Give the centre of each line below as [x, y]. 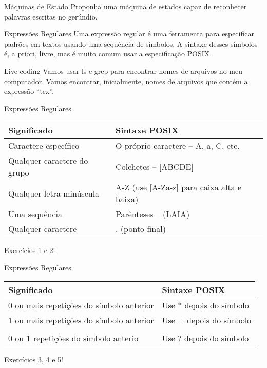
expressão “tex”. [29, 91]
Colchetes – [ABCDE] [155, 166]
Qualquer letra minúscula [54, 193]
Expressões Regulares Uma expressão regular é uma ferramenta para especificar [129, 34]
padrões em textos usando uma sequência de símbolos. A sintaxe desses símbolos [131, 43]
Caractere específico [44, 146]
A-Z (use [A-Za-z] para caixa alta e [179, 187]
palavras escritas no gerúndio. [51, 16]
